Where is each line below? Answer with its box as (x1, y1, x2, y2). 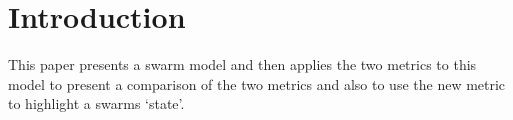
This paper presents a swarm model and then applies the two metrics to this (8, 54, 477, 75)
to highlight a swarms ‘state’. (8, 93, 185, 114)
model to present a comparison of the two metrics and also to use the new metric (8, 73, 506, 94)
